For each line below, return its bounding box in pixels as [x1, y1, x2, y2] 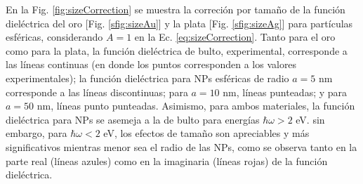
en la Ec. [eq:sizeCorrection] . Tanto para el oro [134, 29, 336, 44]
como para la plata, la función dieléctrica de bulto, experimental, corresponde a [6, 43, 348, 58]
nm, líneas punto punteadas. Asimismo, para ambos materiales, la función [37, 98, 355, 113]
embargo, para [6, 126, 67, 140]
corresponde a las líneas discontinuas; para [6, 84, 188, 99]
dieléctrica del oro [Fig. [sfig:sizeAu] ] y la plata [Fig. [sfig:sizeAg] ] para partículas [6, 15, 353, 30]
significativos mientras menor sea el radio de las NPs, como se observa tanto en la [6, 139, 357, 154]
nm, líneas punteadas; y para [223, 84, 348, 99]
